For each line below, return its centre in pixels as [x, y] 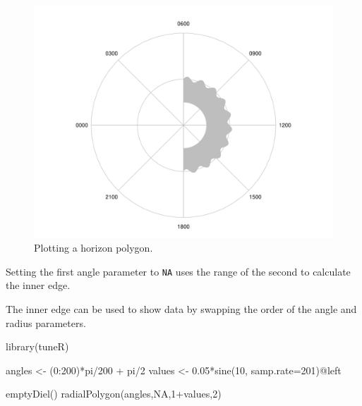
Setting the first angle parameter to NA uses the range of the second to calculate [178, 271]
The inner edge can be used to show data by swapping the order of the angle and [181, 309]
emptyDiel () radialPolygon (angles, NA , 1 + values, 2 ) [114, 394]
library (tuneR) [37, 346]
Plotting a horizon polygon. [93, 248]
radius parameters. [46, 322]
